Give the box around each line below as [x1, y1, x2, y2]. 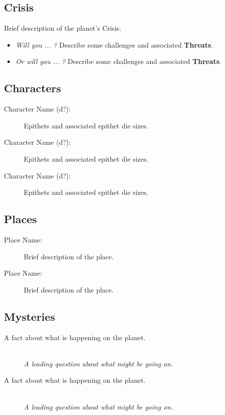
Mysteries [4, 308, 55, 324]
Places [4, 211, 37, 227]
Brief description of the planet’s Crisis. [4, 23, 121, 33]
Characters [4, 80, 61, 96]
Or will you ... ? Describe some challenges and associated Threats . [15, 56, 222, 66]
